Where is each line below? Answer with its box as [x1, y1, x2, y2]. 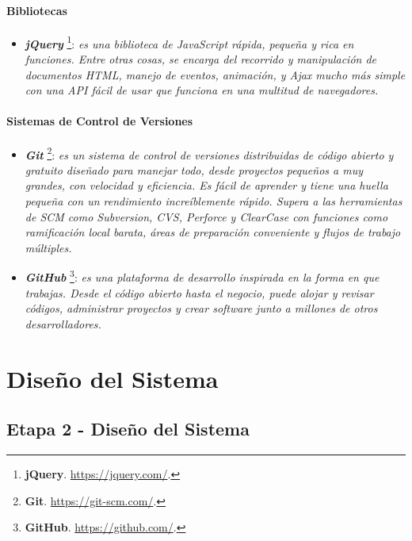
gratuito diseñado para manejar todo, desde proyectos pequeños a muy [25, 161, 363, 178]
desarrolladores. [25, 315, 101, 332]
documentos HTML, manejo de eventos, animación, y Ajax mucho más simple [25, 66, 406, 82]
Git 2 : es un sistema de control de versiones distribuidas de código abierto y [25, 144, 394, 163]
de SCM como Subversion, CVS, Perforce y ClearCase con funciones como [25, 208, 388, 224]
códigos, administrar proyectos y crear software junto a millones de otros [25, 300, 378, 317]
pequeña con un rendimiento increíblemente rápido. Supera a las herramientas [25, 193, 402, 209]
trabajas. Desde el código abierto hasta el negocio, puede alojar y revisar [25, 284, 374, 301]
